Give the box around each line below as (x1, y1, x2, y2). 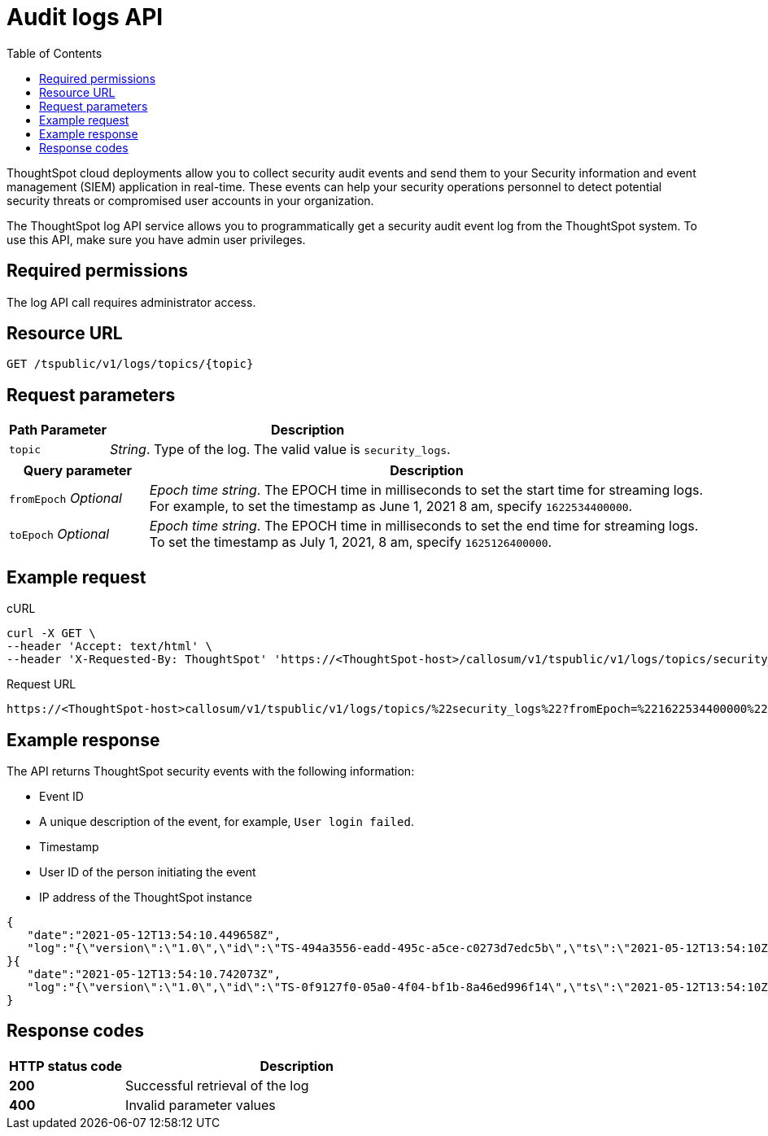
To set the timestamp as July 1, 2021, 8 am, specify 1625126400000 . (149, 534, 552, 551)
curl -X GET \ (7, 627, 96, 640)
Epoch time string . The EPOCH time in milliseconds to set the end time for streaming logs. (149, 518, 699, 535)
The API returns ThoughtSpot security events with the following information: (7, 763, 415, 778)
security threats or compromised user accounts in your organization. (7, 193, 374, 208)
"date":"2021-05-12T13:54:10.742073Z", (27, 967, 281, 981)
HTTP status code (9, 1057, 123, 1074)
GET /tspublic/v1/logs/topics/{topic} (7, 357, 254, 371)
